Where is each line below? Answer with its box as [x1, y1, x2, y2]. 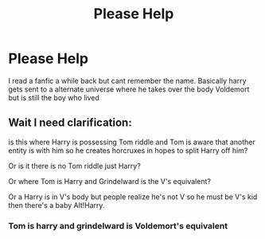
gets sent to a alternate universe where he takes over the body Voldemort [8, 84, 250, 94]
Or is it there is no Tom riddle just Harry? [8, 161, 141, 170]
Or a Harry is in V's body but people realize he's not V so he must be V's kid [8, 192, 258, 202]
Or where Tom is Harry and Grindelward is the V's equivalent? [8, 176, 211, 186]
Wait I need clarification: [8, 116, 133, 130]
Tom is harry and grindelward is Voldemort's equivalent [8, 220, 228, 231]
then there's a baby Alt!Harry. [8, 200, 105, 210]
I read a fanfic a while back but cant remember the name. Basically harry [8, 76, 247, 85]
